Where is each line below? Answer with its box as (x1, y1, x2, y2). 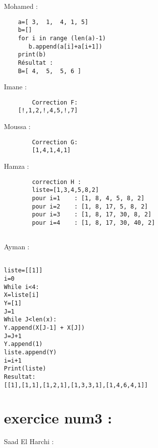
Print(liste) (4, 365, 46, 372)
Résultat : (18, 59, 53, 66)
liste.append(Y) (4, 349, 57, 356)
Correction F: (32, 99, 78, 106)
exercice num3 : (4, 408, 112, 428)
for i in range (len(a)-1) (18, 34, 106, 42)
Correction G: (32, 138, 78, 146)
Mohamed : (4, 1, 38, 11)
